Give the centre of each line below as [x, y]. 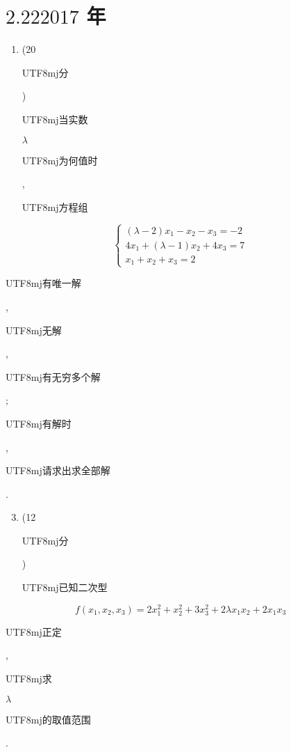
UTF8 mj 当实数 [55, 119]
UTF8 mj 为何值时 [60, 160]
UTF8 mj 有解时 [39, 423]
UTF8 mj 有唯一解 [43, 283]
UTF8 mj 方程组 [55, 206]
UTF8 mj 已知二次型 [65, 587]
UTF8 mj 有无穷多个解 [53, 376]
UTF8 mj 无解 [34, 330]
